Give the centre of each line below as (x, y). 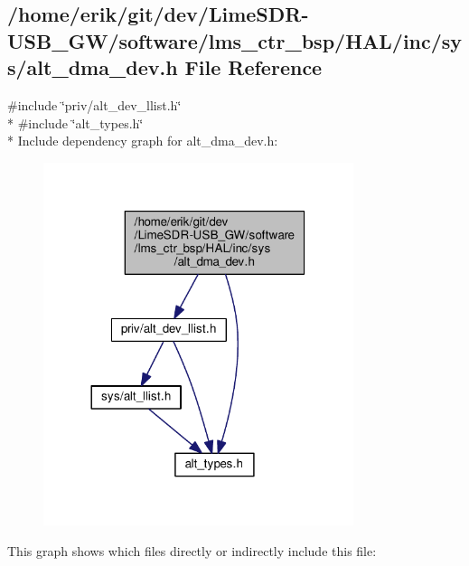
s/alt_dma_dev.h (93, 67)
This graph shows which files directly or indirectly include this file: (192, 550)
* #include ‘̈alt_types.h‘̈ (75, 123)
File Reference (253, 67)
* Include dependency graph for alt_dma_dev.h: (143, 141)
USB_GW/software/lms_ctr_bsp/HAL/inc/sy (235, 40)
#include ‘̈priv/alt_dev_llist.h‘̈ (94, 104)
